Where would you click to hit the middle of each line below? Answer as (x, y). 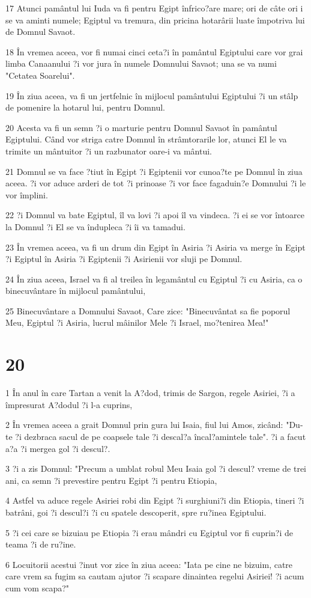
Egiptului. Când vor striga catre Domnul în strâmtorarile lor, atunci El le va (146, 139)
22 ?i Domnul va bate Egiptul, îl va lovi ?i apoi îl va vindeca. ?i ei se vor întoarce (155, 215)
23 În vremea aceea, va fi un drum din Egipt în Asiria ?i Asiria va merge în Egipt (155, 247)
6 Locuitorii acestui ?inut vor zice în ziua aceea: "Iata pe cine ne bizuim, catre (149, 564)
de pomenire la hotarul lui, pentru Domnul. (85, 107)
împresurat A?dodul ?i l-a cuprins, (69, 404)
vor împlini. (27, 194)
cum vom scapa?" (38, 587)
